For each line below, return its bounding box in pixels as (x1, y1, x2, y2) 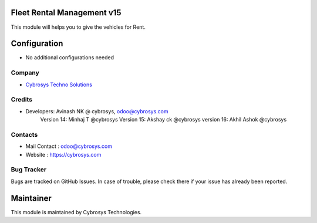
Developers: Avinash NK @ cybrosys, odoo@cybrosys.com (25, 107, 168, 114)
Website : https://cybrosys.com (25, 151, 102, 158)
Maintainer (11, 193, 52, 203)
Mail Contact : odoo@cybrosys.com (25, 143, 113, 150)
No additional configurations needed (25, 54, 114, 61)
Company (11, 69, 39, 77)
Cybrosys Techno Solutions (25, 81, 92, 88)
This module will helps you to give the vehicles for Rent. (11, 23, 146, 31)
